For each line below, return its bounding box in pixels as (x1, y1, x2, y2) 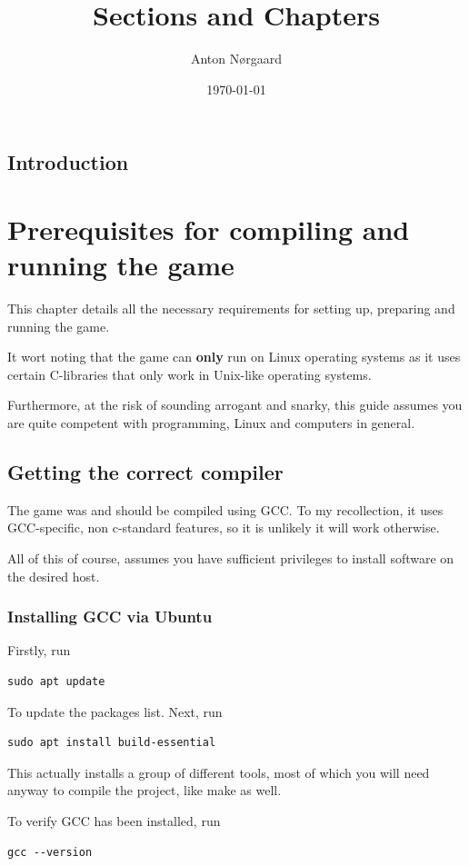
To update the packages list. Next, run (7, 702, 223, 721)
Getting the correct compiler (7, 457, 284, 485)
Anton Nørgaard (190, 49, 283, 68)
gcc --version (7, 845, 93, 859)
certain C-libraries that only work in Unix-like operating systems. (7, 364, 372, 383)
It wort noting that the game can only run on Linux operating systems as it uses (7, 347, 461, 366)
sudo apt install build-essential (7, 736, 216, 750)
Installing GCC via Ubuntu (7, 605, 213, 628)
